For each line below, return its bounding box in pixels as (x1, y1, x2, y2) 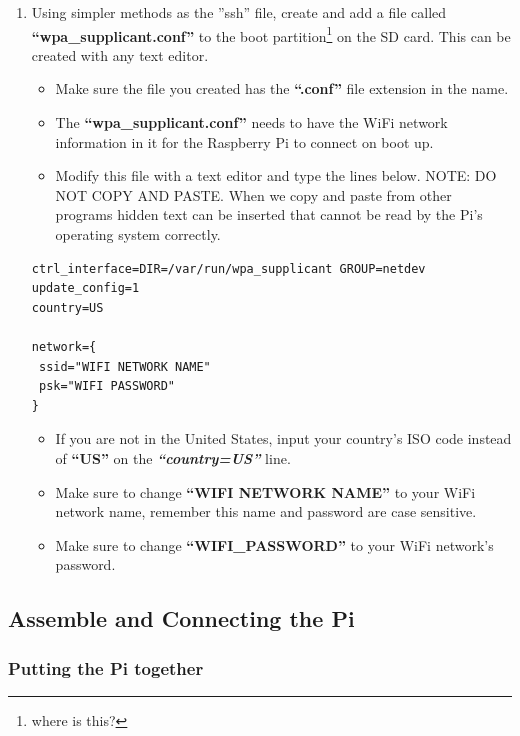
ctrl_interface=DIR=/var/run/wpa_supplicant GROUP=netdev (31, 261, 426, 276)
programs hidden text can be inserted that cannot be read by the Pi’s (55, 204, 483, 225)
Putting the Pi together (8, 655, 204, 680)
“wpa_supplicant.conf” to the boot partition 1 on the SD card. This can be (31, 22, 511, 46)
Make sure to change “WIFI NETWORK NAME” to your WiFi (55, 481, 476, 502)
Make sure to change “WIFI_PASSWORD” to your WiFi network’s (55, 534, 494, 555)
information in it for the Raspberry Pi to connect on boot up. (55, 131, 434, 152)
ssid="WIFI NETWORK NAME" (38, 359, 211, 374)
